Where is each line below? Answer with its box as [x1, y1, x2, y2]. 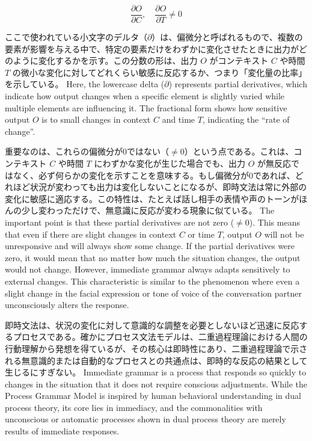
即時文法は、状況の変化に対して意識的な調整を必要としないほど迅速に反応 [5, 318, 299, 331]
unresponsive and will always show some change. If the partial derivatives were [5, 239, 295, 252]
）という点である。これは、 [184, 145, 294, 158]
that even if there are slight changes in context [5, 227, 177, 240]
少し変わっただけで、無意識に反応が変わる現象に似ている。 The [21, 204, 275, 217]
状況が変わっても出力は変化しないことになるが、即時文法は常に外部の [29, 180, 307, 193]
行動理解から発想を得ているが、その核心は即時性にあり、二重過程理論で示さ [5, 342, 308, 354]
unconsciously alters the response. [5, 298, 129, 311]
